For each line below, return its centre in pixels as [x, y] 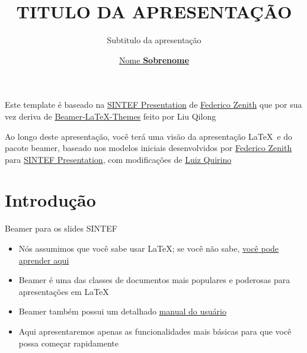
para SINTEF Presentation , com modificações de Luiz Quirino [118, 159]
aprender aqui [44, 260]
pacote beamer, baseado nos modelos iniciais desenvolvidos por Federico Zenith [148, 148]
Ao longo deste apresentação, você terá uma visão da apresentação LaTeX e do [149, 136]
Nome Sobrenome [154, 60]
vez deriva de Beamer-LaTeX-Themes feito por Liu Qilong [111, 116]
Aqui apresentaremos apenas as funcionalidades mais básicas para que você [155, 331]
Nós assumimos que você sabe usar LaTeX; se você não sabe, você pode [149, 248]
